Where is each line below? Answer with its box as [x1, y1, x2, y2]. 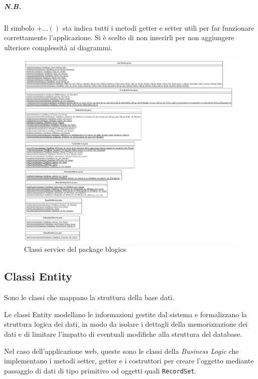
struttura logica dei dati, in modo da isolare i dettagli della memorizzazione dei [4, 319, 248, 329]
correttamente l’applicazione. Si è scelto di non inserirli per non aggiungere [4, 32, 234, 43]
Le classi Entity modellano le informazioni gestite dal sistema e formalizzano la [4, 309, 247, 319]
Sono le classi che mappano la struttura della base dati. [4, 292, 175, 303]
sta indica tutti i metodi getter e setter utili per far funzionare [62, 22, 254, 33]
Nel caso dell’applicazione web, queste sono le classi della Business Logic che [4, 345, 239, 356]
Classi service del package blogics [24, 244, 126, 254]
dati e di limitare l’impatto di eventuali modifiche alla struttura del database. [4, 329, 242, 339]
